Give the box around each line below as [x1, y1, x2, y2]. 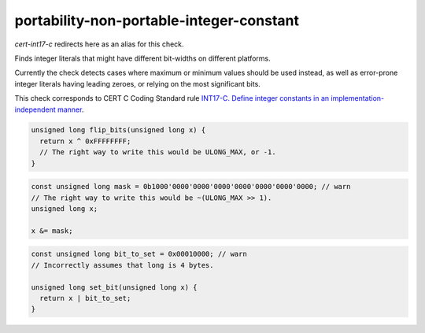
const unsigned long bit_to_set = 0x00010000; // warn [31, 250, 247, 259]
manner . [57, 105, 84, 114]
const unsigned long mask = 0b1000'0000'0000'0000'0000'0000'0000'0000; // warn [31, 182, 351, 191]
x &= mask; [31, 226, 73, 235]
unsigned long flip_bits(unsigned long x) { [31, 126, 206, 135]
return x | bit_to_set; [39, 294, 131, 302]
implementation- [331, 94, 385, 103]
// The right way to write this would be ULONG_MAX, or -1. [39, 148, 276, 157]
